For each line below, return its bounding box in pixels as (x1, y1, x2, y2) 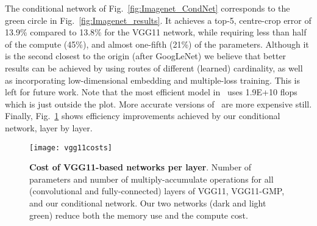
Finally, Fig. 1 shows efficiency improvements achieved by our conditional (5, 109, 280, 122)
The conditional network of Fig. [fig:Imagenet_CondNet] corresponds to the (5, 2, 290, 14)
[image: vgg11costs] (29, 143, 113, 152)
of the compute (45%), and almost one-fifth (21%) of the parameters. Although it (5, 37, 309, 50)
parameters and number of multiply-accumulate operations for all (29, 172, 274, 185)
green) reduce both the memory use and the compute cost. (29, 208, 248, 221)
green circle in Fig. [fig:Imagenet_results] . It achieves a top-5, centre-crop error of (5, 13, 312, 26)
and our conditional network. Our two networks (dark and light (29, 196, 266, 209)
